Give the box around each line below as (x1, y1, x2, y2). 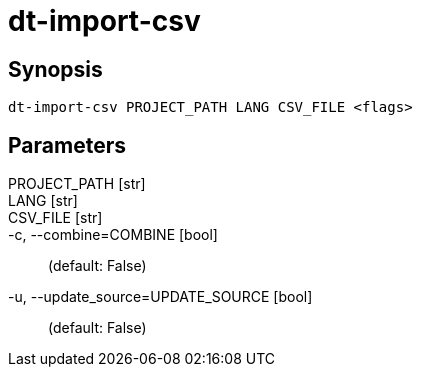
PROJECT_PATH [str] (8, 175, 146, 193)
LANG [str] (8, 192, 78, 210)
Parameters (8, 132, 126, 158)
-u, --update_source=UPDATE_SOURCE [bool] (8, 288, 313, 306)
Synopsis (8, 56, 103, 82)
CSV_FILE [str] (8, 209, 103, 227)
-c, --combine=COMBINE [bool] (8, 226, 218, 244)
